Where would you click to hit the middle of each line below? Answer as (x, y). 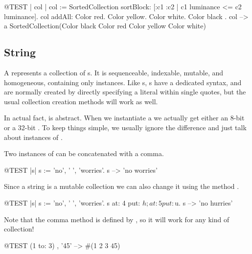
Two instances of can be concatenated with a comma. (84, 153)
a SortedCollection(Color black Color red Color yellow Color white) (105, 26)
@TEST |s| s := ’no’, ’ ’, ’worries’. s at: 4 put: (72, 202)
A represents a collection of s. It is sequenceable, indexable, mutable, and (114, 72)
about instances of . (33, 137)
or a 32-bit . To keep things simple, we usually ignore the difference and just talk (125, 127)
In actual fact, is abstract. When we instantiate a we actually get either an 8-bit (124, 118)
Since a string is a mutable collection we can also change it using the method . (122, 186)
